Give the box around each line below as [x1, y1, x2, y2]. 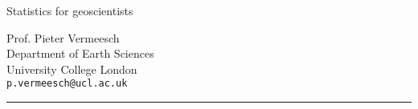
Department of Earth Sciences [6, 45, 154, 62]
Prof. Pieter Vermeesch [6, 29, 120, 46]
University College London [6, 60, 137, 77]
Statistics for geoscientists [6, 2, 133, 18]
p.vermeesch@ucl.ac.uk [6, 78, 128, 90]
